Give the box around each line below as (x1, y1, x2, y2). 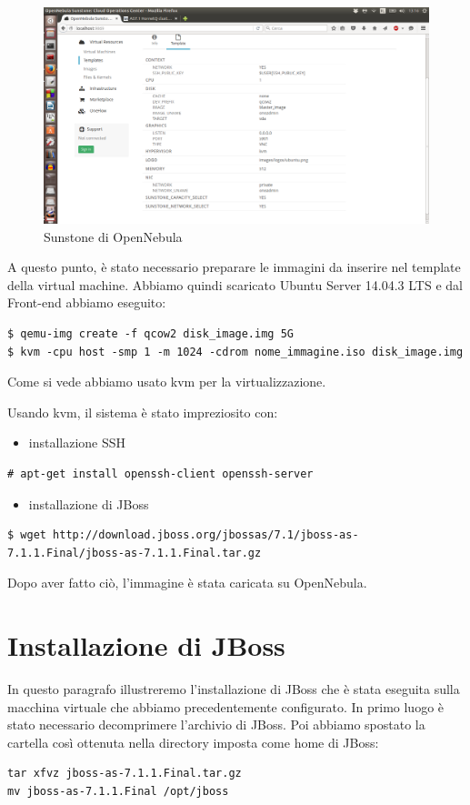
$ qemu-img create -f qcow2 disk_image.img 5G (7, 327, 294, 341)
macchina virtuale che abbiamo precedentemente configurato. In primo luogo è (7, 697, 445, 716)
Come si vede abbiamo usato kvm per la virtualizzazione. (7, 372, 326, 391)
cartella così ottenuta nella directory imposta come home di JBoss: (7, 732, 379, 751)
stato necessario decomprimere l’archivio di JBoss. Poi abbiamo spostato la (7, 715, 425, 734)
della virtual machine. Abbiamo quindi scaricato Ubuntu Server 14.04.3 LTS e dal (7, 275, 463, 294)
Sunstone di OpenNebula (44, 226, 183, 246)
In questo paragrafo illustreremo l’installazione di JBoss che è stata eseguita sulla (7, 679, 460, 699)
